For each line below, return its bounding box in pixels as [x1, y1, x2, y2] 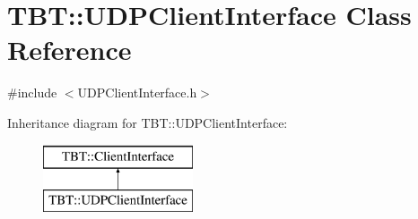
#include [7, 83, 57, 102]
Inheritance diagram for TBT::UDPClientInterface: [7, 113, 288, 131]
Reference [7, 31, 132, 68]
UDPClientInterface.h [77, 83, 197, 102]
